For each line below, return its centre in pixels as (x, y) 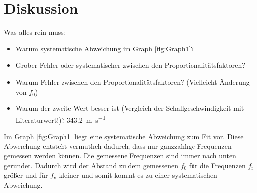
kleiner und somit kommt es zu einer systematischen (138, 175)
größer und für (26, 175)
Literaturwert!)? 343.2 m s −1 (61, 119)
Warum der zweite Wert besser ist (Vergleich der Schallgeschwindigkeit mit (130, 108)
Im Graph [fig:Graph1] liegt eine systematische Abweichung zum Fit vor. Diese (124, 136)
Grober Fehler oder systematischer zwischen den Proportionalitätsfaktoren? (130, 65)
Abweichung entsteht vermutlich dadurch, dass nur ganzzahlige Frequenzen (118, 146)
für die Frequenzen (217, 165)
